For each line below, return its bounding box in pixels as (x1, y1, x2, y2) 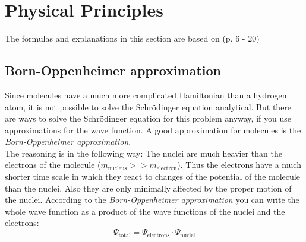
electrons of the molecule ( (5, 158, 101, 171)
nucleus (108, 165, 127, 171)
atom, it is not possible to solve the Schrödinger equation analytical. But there (5, 100, 292, 113)
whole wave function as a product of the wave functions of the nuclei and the (5, 205, 285, 217)
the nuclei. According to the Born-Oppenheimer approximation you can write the (5, 193, 299, 206)
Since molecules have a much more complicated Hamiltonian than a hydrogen (5, 88, 287, 101)
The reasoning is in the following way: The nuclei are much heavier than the (5, 147, 282, 159)
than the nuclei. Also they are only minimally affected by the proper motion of (5, 181, 292, 194)
